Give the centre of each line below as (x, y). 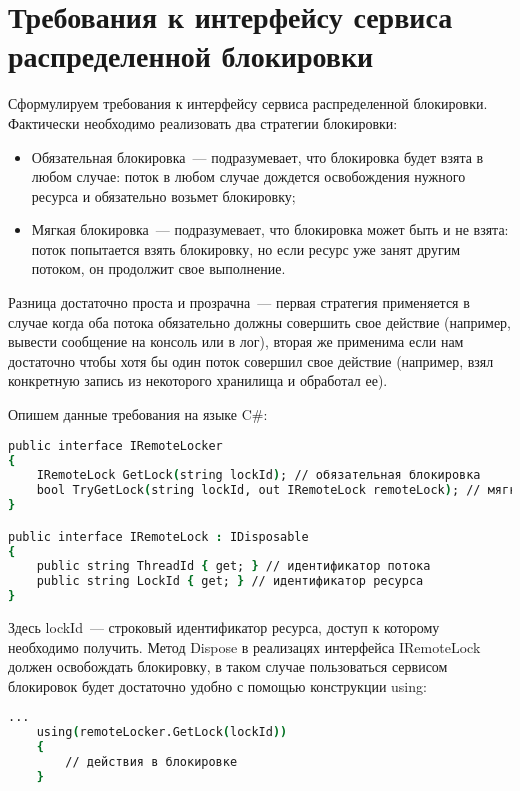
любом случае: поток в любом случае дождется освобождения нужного (248, 176)
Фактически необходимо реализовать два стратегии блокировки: (203, 122)
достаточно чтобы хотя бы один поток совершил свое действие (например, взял (251, 360)
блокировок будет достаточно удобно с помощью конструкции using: (217, 685)
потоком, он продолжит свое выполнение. (158, 268)
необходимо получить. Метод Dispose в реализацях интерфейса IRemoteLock (244, 646)
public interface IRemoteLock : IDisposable (158, 536)
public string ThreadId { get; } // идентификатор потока (233, 566)
